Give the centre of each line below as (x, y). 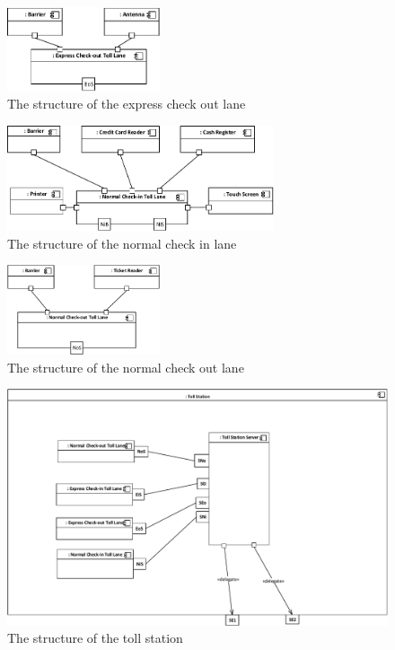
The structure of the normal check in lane (122, 243)
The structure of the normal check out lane (126, 367)
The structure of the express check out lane (127, 104)
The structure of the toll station (95, 638)
